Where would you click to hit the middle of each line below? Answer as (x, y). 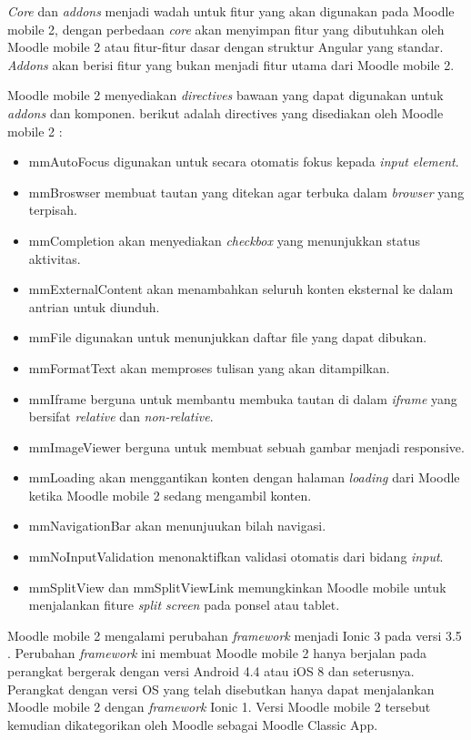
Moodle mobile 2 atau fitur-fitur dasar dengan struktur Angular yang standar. (225, 47)
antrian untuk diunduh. (94, 306)
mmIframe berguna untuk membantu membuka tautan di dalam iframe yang (243, 398)
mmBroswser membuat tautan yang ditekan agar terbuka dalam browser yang (246, 192)
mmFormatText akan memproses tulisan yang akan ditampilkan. (209, 367)
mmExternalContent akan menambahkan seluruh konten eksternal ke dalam (241, 289)
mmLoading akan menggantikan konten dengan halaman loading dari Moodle (244, 477)
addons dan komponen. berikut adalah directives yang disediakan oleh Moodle (225, 112)
